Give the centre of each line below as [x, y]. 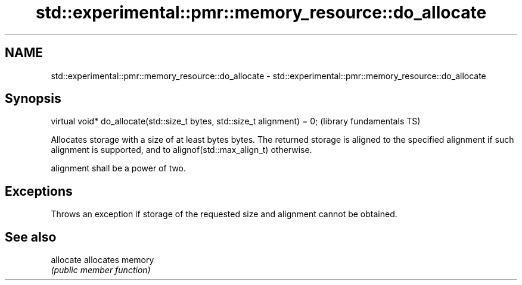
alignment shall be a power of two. [119, 168]
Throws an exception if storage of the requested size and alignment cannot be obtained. [224, 214]
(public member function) [101, 270]
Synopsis [33, 99]
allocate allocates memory [102, 260]
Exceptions [39, 191]
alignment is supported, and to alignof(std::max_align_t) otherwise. [181, 150]
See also [31, 237]
